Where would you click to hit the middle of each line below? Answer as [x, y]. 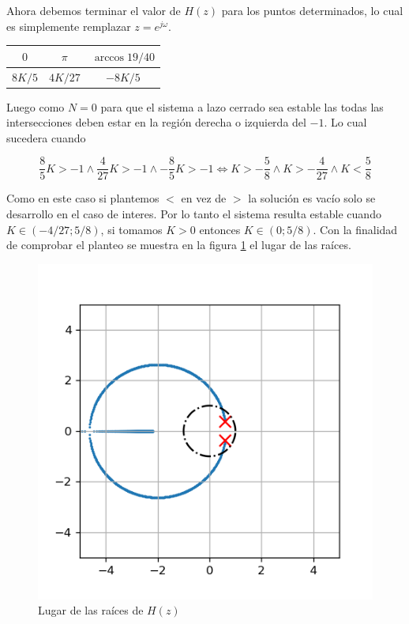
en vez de [204, 198]
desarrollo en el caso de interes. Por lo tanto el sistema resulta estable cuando [194, 214]
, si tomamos [131, 229]
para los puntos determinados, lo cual [312, 10]
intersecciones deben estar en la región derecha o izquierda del [156, 122]
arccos [109, 57]
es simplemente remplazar [69, 26]
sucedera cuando [46, 137]
